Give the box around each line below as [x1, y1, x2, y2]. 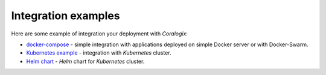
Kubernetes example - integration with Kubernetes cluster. [26, 49, 171, 56]
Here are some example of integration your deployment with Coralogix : [11, 30, 188, 37]
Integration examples [11, 9, 120, 22]
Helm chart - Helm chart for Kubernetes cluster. [26, 58, 145, 65]
